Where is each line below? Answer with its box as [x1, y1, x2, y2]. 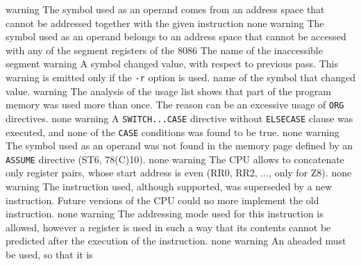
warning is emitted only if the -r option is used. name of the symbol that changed [6, 69, 355, 84]
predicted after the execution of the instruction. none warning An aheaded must [6, 233, 346, 248]
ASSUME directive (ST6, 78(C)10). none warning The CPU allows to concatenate [6, 151, 344, 166]
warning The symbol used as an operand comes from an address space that [6, 2, 325, 16]
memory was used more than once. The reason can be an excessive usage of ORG [6, 97, 344, 112]
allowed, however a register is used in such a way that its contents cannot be [6, 219, 331, 234]
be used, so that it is [6, 247, 93, 261]
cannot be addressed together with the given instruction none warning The [6, 15, 324, 30]
